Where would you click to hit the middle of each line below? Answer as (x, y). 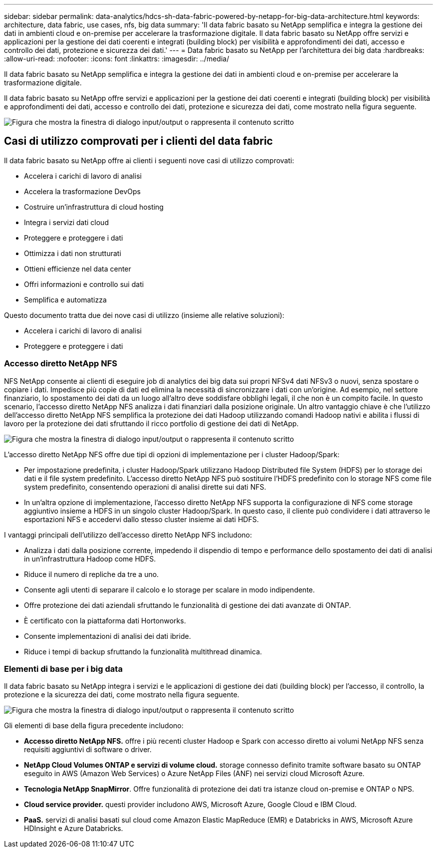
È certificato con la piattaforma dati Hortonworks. (105, 620)
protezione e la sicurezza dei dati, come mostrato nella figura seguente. (122, 695)
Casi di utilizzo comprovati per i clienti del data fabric (138, 141)
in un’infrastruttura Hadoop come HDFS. (90, 559)
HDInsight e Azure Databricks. (74, 829)
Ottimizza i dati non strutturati (73, 253)
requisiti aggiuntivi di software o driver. (88, 750)
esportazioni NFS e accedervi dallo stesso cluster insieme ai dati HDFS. (141, 519)
